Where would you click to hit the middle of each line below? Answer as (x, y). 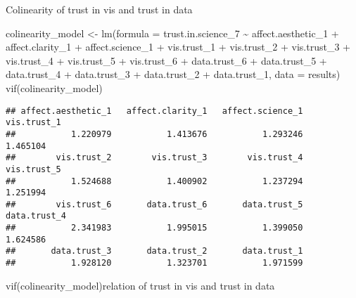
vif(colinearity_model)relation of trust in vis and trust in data (140, 285)
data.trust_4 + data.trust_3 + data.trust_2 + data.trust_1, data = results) (173, 74)
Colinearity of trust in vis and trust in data (99, 9)
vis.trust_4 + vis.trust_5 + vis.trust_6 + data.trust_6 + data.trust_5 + (166, 60)
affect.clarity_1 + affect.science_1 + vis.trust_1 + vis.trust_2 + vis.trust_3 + (178, 47)
